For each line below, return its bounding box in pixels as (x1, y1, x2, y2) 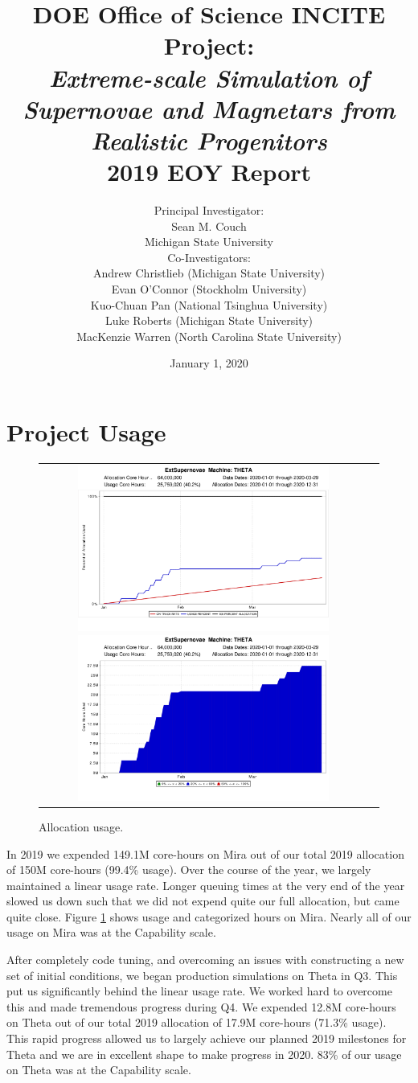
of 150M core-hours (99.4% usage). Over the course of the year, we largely (6, 861, 371, 878)
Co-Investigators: (167, 248, 251, 265)
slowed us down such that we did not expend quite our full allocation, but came (6, 892, 400, 909)
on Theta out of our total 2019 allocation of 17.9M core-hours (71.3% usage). (6, 1014, 387, 1031)
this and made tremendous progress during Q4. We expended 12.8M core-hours (6, 998, 396, 1015)
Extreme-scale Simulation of (49, 60, 369, 94)
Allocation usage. (39, 818, 124, 835)
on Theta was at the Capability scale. (6, 1061, 191, 1078)
